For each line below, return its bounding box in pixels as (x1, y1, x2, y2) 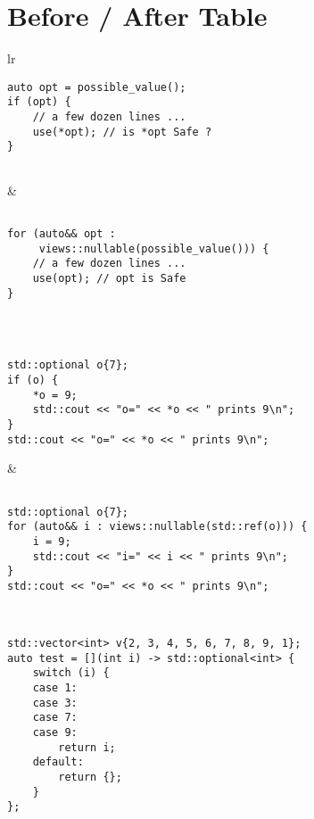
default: (32, 756, 84, 769)
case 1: (32, 682, 78, 695)
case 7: (32, 711, 78, 724)
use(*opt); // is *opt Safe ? (32, 125, 212, 138)
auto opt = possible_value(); (7, 80, 186, 94)
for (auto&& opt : (7, 227, 116, 240)
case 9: (32, 726, 78, 740)
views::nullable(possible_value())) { (38, 242, 269, 255)
